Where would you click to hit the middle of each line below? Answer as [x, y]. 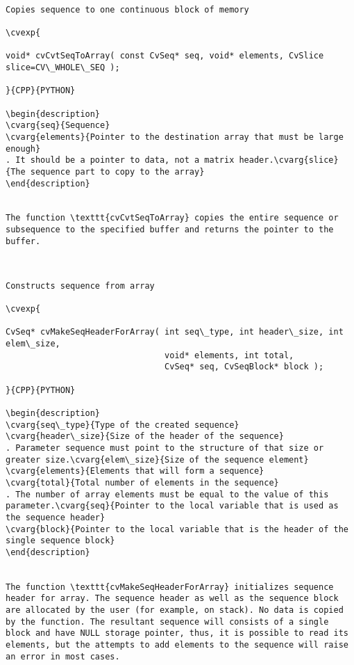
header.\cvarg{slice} [289, 160]
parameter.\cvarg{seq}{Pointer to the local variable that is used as [172, 506]
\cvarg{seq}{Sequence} [58, 126]
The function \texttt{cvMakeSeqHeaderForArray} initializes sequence [170, 587]
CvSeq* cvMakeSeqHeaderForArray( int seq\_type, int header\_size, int [175, 332]
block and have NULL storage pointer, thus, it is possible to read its [177, 633]
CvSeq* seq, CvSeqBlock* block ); [244, 367]
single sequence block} [60, 541]
